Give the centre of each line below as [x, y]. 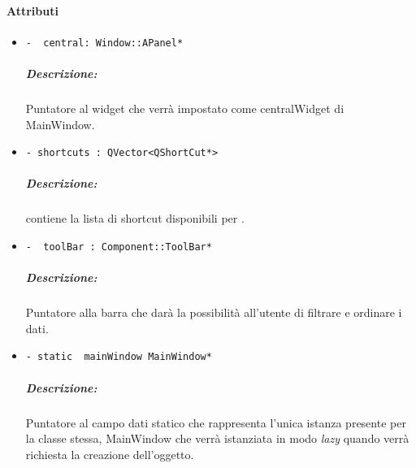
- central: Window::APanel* [104, 43]
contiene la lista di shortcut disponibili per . [135, 218]
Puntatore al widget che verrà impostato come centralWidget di [185, 108]
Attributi [32, 10]
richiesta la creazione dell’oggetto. [110, 454]
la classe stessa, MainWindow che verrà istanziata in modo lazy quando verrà [217, 438]
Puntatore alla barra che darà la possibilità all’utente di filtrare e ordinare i [214, 312]
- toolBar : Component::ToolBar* [119, 247]
